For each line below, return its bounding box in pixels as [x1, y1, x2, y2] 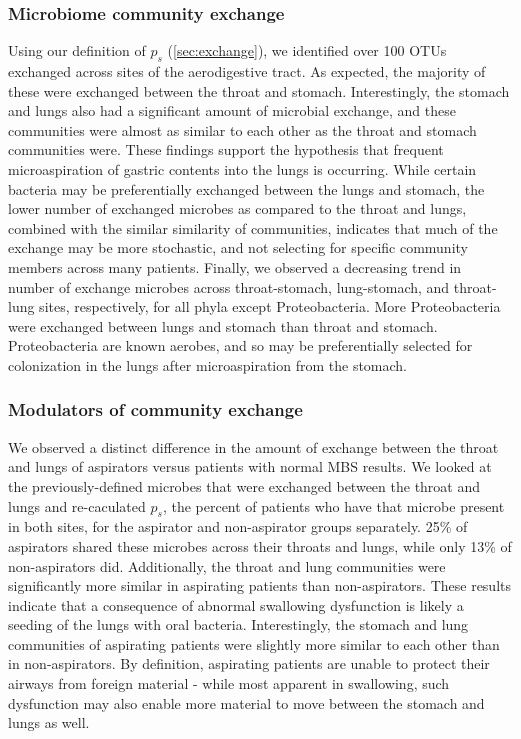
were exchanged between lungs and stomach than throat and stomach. [8, 315, 438, 336]
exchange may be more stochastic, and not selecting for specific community [8, 237, 468, 258]
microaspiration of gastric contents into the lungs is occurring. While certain [8, 158, 477, 179]
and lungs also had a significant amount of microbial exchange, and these [8, 100, 456, 121]
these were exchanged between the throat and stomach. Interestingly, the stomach [8, 80, 510, 101]
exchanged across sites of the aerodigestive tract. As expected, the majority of [8, 61, 486, 82]
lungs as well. [8, 712, 90, 733]
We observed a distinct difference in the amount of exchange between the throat [8, 436, 499, 457]
